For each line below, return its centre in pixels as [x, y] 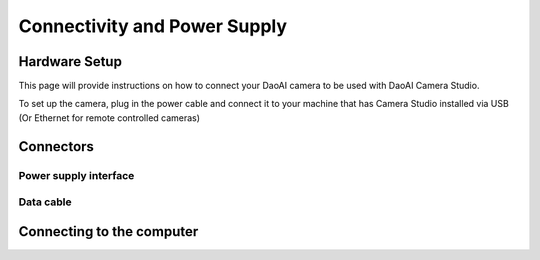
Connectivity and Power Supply [153, 26]
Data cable [45, 202]
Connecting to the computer [108, 231]
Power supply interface [76, 175]
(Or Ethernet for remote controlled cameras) [109, 117]
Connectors [56, 146]
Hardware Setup [70, 61]
